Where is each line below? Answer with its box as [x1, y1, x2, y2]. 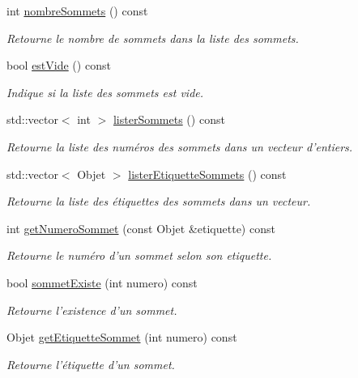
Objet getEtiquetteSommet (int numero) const [6, 329, 237, 346]
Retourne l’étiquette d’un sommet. [6, 355, 175, 372]
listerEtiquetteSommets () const [128, 165, 287, 182]
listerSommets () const [113, 111, 225, 128]
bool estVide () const [6, 57, 111, 74]
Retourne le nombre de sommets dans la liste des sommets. [6, 29, 299, 46]
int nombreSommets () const [6, 2, 148, 19]
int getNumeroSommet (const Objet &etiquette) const [6, 219, 275, 236]
